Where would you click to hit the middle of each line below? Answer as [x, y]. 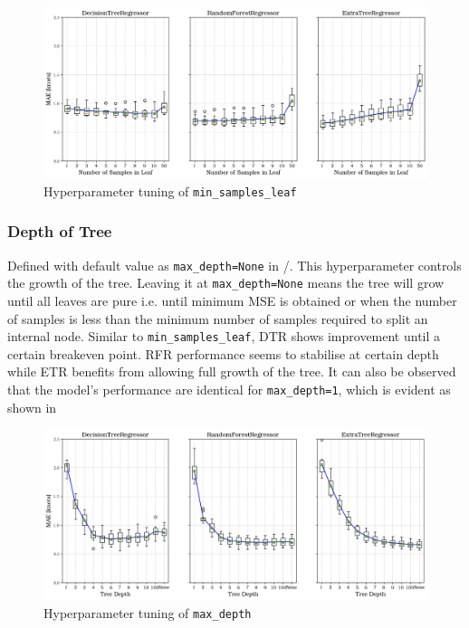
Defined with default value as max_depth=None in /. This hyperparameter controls [234, 265]
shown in [32, 407]
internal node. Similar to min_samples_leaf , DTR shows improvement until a [224, 336]
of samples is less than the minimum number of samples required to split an [218, 318]
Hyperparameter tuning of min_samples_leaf [170, 190]
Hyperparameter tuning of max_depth [148, 612]
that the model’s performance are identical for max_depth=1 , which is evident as [229, 390]
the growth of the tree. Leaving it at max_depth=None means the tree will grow [226, 283]
